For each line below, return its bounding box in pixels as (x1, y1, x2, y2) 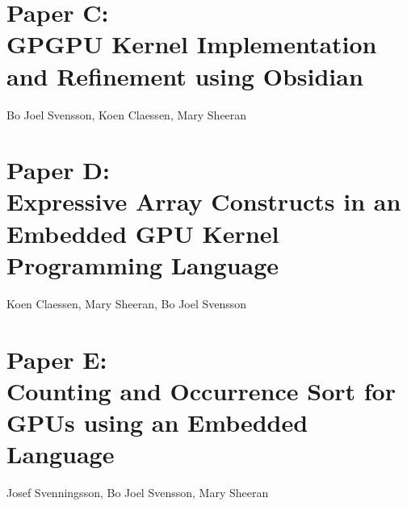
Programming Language (6, 248, 279, 281)
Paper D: (6, 153, 110, 186)
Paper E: (6, 342, 107, 375)
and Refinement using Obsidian (6, 59, 363, 92)
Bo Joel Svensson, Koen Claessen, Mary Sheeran (6, 106, 247, 123)
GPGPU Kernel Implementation (6, 27, 377, 61)
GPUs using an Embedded (6, 405, 308, 438)
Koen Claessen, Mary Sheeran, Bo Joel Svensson (6, 295, 247, 312)
